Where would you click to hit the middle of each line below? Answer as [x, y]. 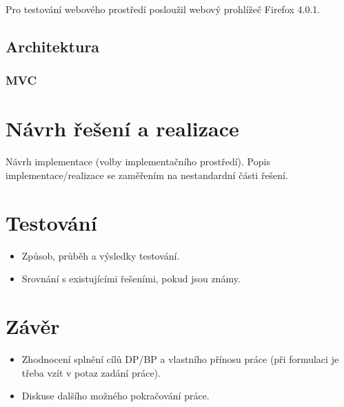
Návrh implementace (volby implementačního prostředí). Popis [138, 161]
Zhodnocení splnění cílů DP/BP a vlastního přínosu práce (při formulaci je [180, 358]
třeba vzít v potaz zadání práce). [91, 372]
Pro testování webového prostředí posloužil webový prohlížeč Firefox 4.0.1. [163, 9]
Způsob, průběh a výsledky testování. [101, 255]
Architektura [53, 46]
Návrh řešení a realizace [122, 128]
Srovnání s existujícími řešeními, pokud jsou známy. [131, 279]
